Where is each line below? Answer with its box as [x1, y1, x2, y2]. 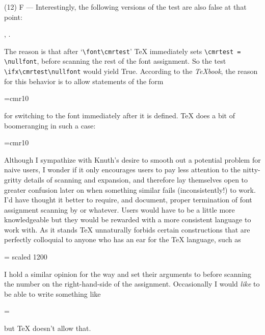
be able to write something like [4, 288, 101, 299]
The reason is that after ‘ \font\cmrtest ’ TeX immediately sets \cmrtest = [4, 45, 241, 56]
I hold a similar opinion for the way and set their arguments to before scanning [4, 268, 252, 279]
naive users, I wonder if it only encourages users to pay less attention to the [4, 164, 241, 175]
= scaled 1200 [4, 251, 47, 262]
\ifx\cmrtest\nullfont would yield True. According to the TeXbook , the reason [4, 66, 258, 76]
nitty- [243, 164, 260, 175]
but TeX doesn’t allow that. [4, 323, 91, 333]
